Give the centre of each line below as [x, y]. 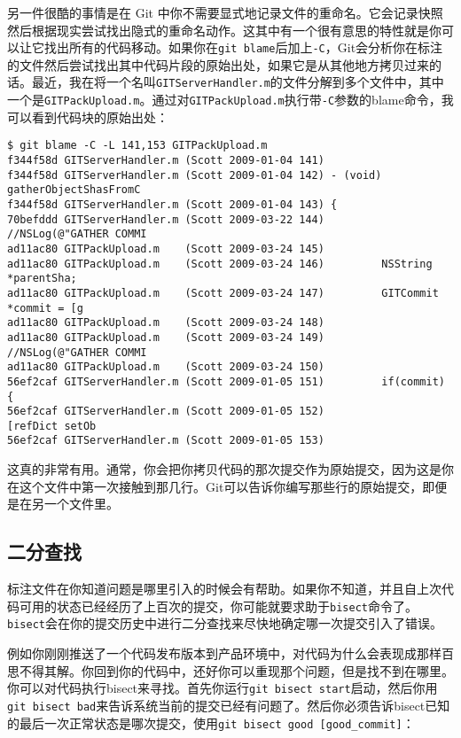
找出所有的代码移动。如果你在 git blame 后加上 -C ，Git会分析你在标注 [243, 47]
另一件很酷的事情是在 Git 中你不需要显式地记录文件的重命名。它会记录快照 [225, 12]
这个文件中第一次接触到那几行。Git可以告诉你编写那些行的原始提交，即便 [233, 486]
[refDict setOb [52, 426]
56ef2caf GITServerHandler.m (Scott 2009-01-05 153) [166, 441]
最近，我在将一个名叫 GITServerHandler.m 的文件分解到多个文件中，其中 [238, 82]
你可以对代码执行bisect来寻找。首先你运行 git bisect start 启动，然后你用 [223, 688]
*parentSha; [42, 279]
